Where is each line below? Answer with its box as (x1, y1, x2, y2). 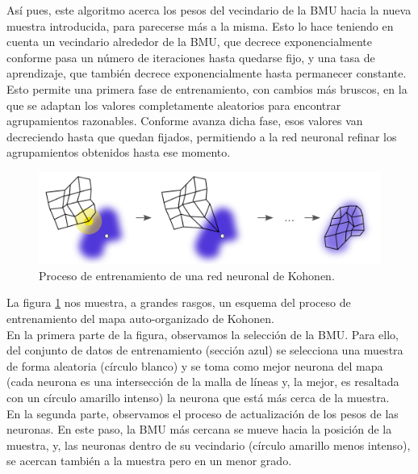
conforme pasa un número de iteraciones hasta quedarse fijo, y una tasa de (6, 48, 375, 65)
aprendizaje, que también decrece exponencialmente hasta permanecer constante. (6, 65, 407, 82)
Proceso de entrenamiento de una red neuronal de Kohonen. (39, 266, 335, 283)
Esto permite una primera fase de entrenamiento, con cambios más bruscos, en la (6, 80, 408, 97)
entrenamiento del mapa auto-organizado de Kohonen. (6, 310, 274, 326)
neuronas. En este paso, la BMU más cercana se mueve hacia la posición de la (6, 421, 392, 438)
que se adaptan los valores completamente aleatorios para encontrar (6, 96, 341, 113)
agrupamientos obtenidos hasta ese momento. (6, 144, 231, 161)
